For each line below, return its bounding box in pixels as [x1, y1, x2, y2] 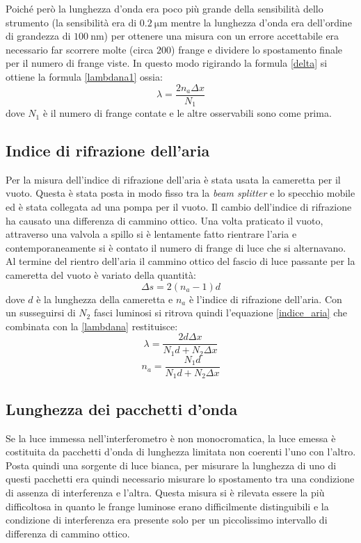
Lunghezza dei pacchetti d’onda [6, 398, 238, 419]
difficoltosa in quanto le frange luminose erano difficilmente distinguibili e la [6, 499, 329, 513]
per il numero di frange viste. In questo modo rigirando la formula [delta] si [6, 56, 328, 70]
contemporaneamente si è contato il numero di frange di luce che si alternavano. [6, 240, 346, 254]
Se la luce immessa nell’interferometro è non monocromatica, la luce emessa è [6, 430, 336, 445]
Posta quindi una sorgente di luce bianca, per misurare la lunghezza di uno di [6, 457, 337, 472]
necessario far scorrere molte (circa [6, 42, 154, 56]
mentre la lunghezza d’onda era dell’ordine [170, 15, 352, 29]
